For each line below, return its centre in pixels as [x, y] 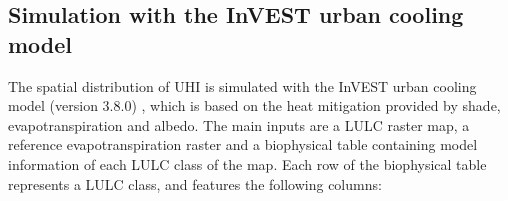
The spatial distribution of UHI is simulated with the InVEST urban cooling [242, 85]
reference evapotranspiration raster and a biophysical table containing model [243, 144]
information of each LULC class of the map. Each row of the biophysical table [247, 163]
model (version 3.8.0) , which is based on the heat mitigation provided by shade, [254, 105]
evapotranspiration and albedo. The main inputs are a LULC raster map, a [239, 124]
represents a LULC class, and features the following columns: [195, 183]
